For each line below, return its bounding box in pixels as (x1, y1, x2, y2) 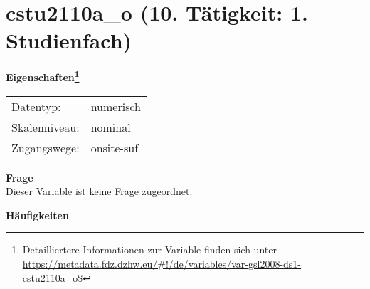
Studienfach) (6, 26, 132, 55)
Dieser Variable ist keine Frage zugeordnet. (6, 184, 193, 199)
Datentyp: (11, 98, 61, 115)
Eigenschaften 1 (6, 68, 80, 84)
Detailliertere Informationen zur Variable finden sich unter (22, 242, 277, 257)
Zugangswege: (11, 139, 80, 156)
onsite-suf (90, 139, 139, 156)
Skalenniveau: (11, 118, 80, 135)
